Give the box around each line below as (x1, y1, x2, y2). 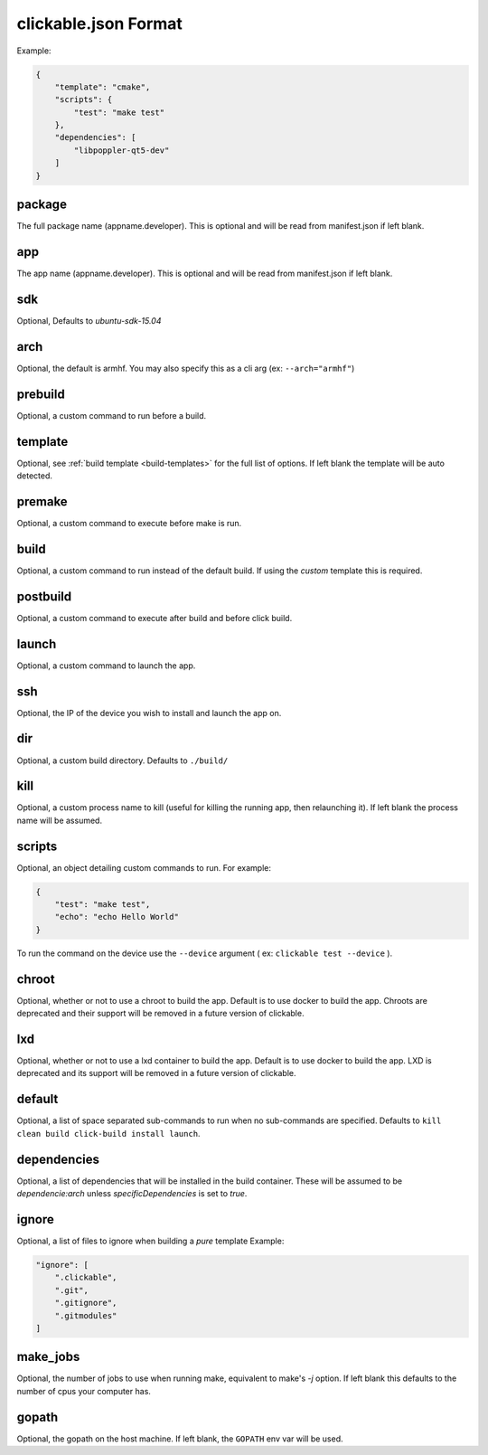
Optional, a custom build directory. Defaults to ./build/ (16, 755, 229, 766)
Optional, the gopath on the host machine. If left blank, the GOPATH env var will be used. (16, 1433, 343, 1444)
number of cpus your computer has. (16, 1385, 151, 1396)
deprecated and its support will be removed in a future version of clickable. (16, 1068, 296, 1079)
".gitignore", (54, 1298, 117, 1309)
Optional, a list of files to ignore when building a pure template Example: (16, 1235, 285, 1246)
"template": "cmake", (54, 81, 151, 92)
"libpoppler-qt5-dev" (73, 145, 170, 156)
